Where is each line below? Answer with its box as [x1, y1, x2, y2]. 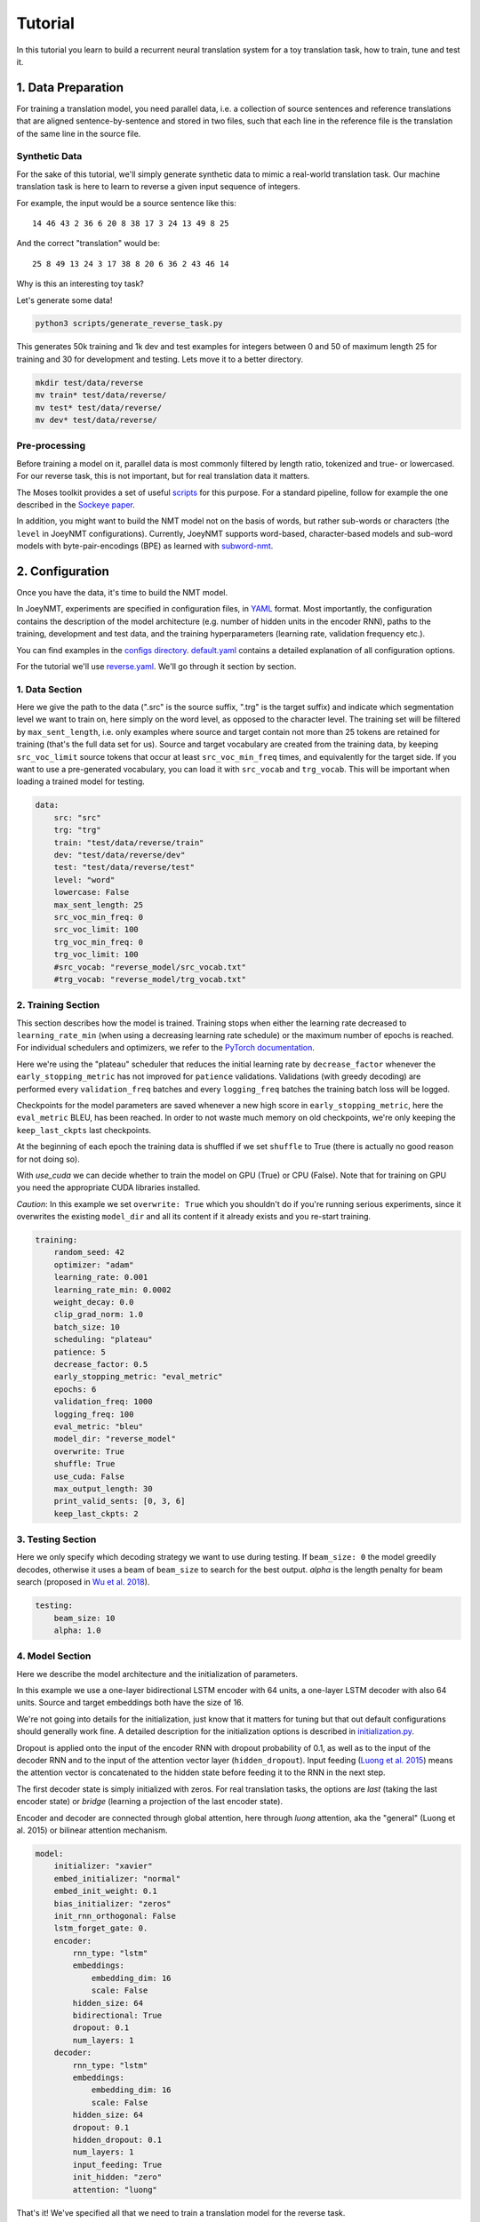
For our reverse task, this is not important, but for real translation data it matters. [16, 471, 310, 482]
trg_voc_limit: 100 [53, 949, 140, 960]
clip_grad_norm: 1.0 [53, 1309, 144, 1320]
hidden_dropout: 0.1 [72, 2134, 163, 2145]
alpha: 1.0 [53, 1625, 101, 1635]
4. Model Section [16, 1650, 92, 1662]
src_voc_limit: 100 [53, 924, 140, 935]
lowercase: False [53, 887, 130, 898]
